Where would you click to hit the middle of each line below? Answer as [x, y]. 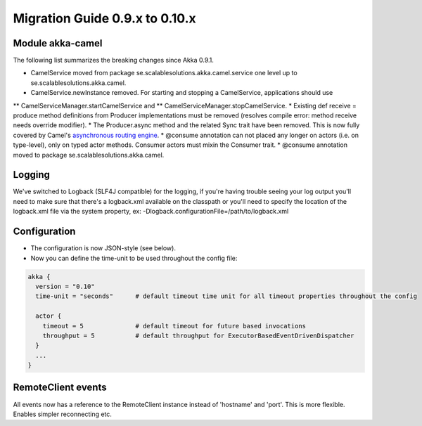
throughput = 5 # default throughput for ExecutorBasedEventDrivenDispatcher [198, 335]
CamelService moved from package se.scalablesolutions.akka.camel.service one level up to [164, 73]
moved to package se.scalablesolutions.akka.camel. [89, 155]
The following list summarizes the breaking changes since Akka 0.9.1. [114, 60]
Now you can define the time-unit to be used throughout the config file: [134, 258]
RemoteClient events [60, 388]
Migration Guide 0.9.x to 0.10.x [104, 18]
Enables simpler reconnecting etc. [63, 414]
